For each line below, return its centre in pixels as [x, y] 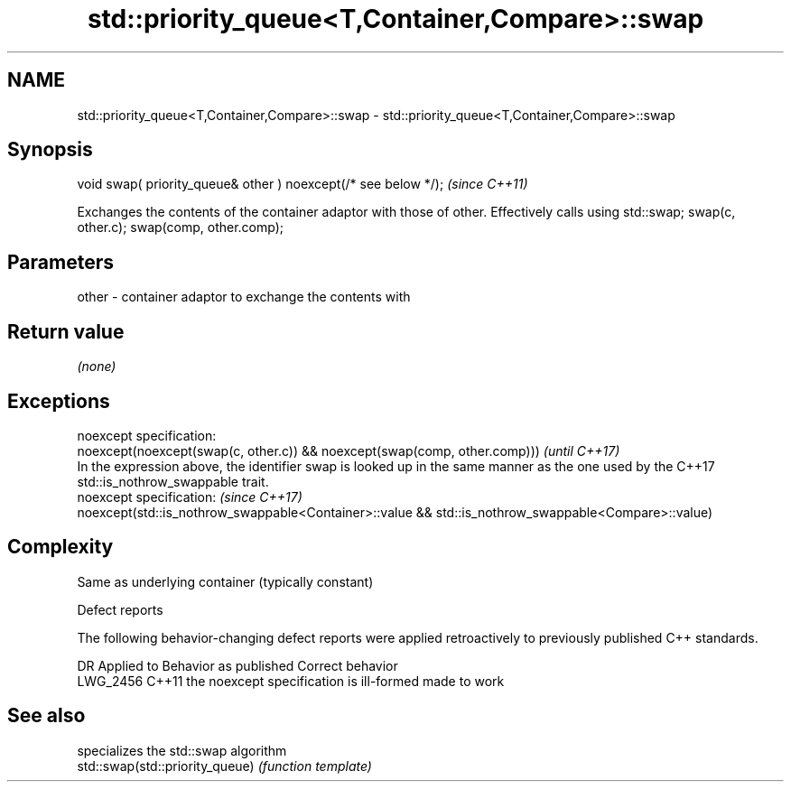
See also [47, 716]
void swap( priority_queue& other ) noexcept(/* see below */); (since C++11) [302, 184]
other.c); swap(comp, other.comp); [181, 227]
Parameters [60, 262]
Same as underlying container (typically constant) [225, 581]
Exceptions [59, 401]
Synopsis [50, 150]
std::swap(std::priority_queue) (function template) [224, 766]
